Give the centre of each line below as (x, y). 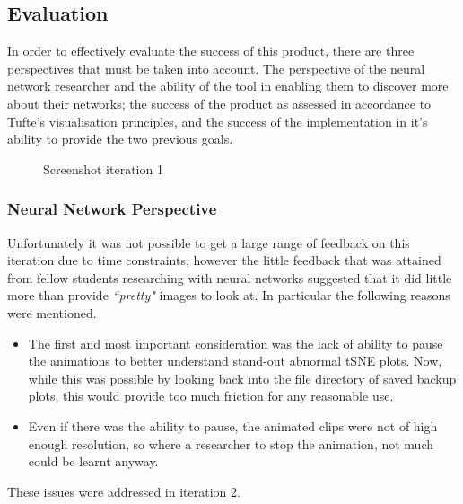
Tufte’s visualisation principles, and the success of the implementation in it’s (218, 121)
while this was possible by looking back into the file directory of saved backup (242, 378)
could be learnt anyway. (93, 461)
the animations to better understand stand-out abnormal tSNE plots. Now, (235, 361)
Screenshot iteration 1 (103, 168)
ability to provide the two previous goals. (120, 139)
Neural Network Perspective (112, 209)
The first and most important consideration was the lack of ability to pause (236, 343)
